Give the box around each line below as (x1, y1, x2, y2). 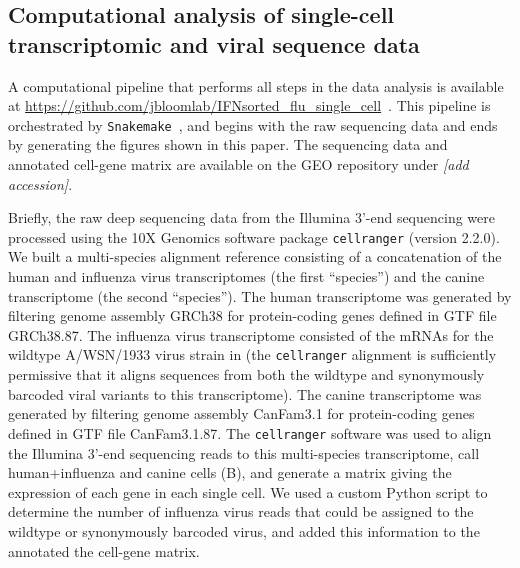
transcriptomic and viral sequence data (8, 28, 420, 59)
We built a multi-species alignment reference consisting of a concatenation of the (8, 246, 502, 267)
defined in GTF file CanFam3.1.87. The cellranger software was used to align (8, 422, 492, 443)
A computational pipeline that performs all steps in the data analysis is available (8, 75, 504, 96)
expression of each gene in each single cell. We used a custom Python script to (8, 481, 488, 502)
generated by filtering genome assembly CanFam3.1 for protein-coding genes (8, 403, 475, 424)
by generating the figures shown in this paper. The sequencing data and (8, 134, 448, 155)
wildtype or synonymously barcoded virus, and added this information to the (8, 520, 480, 541)
